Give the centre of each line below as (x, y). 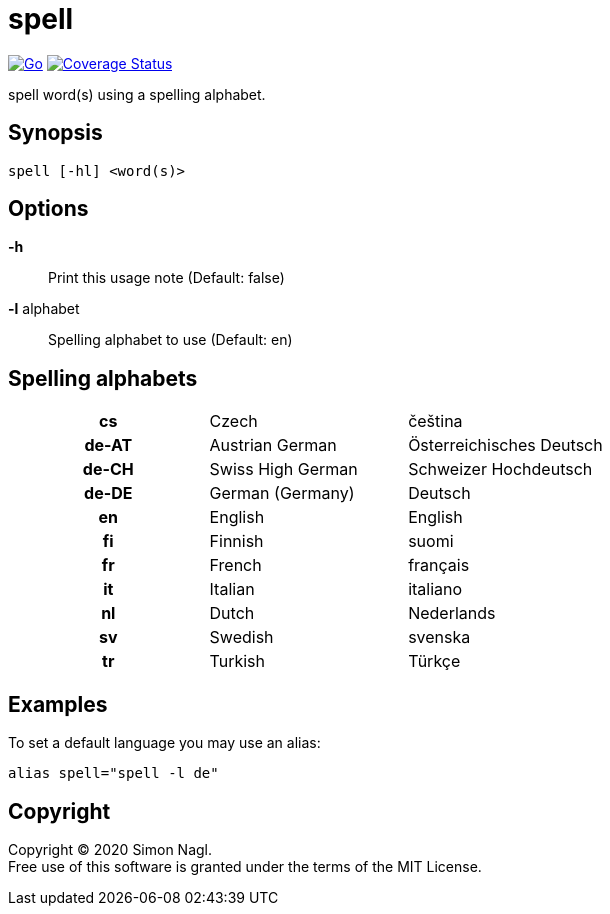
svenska (439, 637)
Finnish (236, 541)
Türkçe (434, 661)
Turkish (237, 661)
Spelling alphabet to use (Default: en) (170, 340)
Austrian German (273, 445)
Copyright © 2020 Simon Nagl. (110, 849)
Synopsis (55, 133)
